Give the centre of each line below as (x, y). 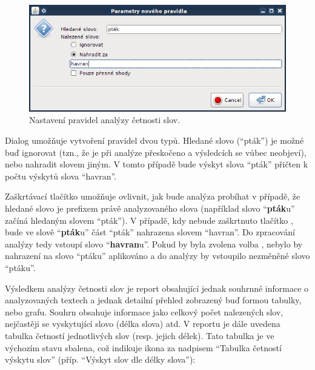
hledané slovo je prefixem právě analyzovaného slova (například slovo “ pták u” (150, 208)
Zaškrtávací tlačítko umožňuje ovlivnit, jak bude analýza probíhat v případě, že (153, 196)
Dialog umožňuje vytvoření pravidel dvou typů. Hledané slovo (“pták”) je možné (154, 140)
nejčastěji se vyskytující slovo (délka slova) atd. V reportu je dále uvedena (143, 324)
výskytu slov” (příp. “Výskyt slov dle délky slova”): (100, 359)
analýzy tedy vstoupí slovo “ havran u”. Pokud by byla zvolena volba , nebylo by (154, 244)
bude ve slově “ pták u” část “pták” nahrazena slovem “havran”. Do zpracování (150, 232)
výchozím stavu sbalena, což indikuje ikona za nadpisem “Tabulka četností (143, 347)
